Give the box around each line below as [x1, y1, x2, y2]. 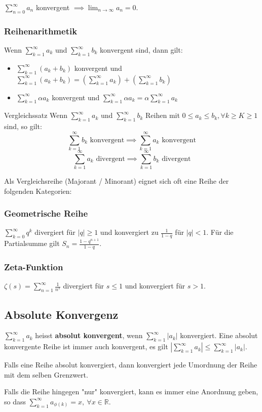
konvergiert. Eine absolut [180, 330, 258, 341]
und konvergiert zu [100, 227, 159, 237]
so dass [4, 396, 26, 406]
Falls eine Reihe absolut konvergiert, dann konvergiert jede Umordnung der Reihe [4, 359, 257, 370]
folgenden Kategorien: [4, 185, 72, 196]
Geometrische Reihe [4, 207, 88, 220]
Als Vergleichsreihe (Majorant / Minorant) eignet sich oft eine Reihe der [4, 176, 229, 186]
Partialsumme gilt [4, 238, 60, 249]
